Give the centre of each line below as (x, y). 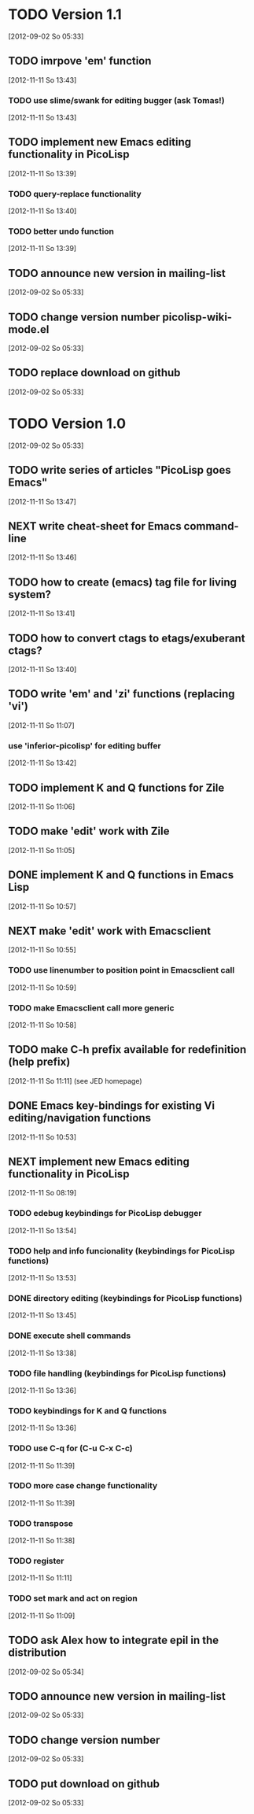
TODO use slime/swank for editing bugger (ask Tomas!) (117, 100)
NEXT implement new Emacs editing (99, 1162)
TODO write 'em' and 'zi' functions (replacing (121, 694)
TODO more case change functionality (83, 1486)
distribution (37, 1653)
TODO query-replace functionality (75, 194)
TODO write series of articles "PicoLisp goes (120, 470)
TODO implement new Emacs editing (100, 142)
